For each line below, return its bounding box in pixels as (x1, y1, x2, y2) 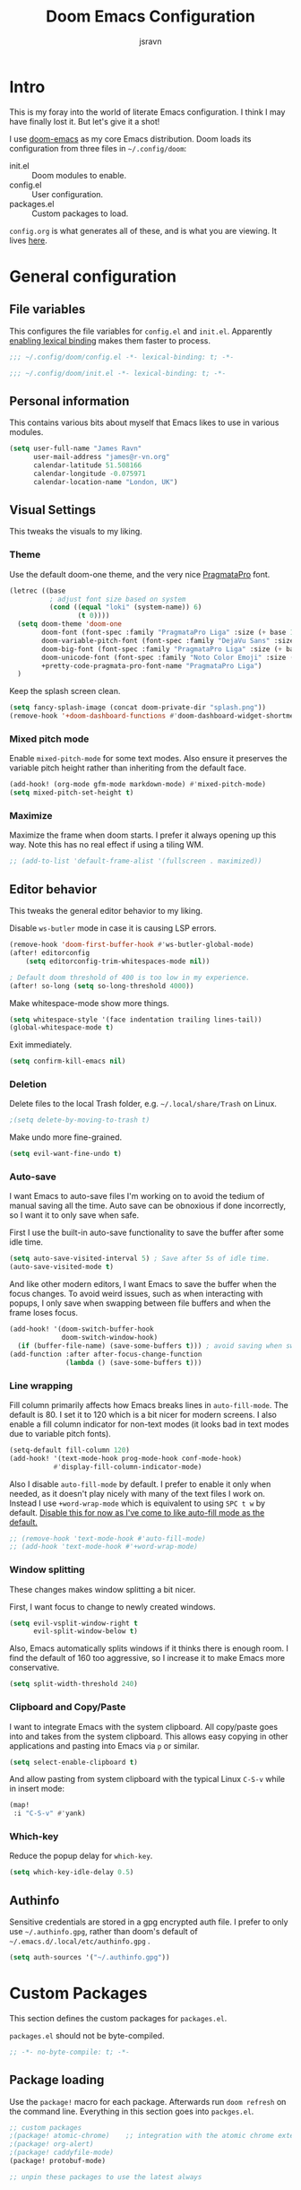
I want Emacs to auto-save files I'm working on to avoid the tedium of (9, 1191, 265, 1202)
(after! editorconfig (9, 949, 90, 958)
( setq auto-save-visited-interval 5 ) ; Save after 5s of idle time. (9, 1254, 271, 1264)
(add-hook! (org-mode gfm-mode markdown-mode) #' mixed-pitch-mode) (9, 780, 267, 789)
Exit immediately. (9, 1039, 73, 1050)
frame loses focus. (9, 1308, 79, 1318)
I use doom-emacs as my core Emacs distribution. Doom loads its (9, 133, 252, 144)
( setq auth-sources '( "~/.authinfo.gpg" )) (9, 1953, 170, 1962)
